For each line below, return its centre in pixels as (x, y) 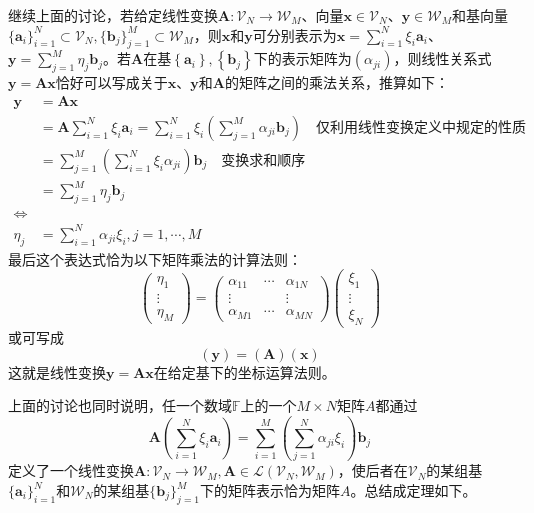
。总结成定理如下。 (413, 490)
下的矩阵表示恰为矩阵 (269, 490)
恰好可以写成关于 (111, 82)
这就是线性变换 (57, 371)
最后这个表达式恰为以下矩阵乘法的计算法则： (155, 258)
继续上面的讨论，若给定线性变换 (113, 15)
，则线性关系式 (442, 58)
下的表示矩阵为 (302, 58)
